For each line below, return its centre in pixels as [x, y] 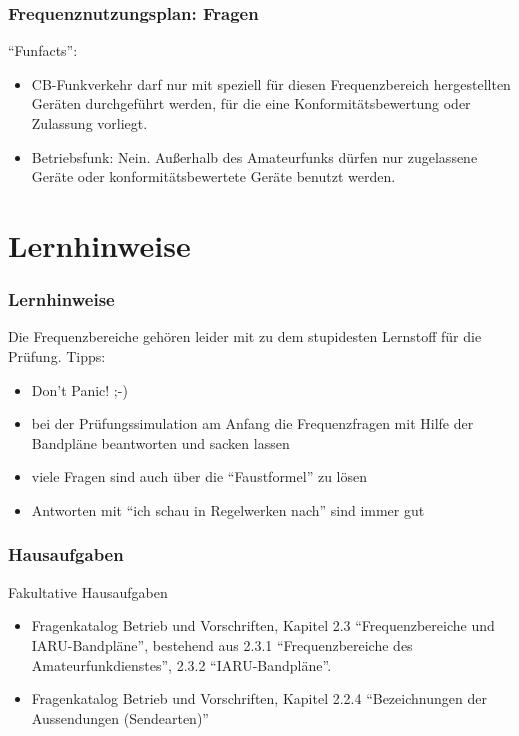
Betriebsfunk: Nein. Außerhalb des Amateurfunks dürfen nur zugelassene [254, 156]
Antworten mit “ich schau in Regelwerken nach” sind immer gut [228, 509]
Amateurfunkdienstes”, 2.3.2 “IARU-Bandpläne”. [181, 664]
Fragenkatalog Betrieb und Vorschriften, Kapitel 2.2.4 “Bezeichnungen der [259, 698]
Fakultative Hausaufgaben [88, 591]
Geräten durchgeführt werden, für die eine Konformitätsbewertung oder [251, 103]
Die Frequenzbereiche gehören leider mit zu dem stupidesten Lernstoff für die [245, 336]
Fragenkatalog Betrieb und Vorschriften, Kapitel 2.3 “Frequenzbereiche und [263, 625]
